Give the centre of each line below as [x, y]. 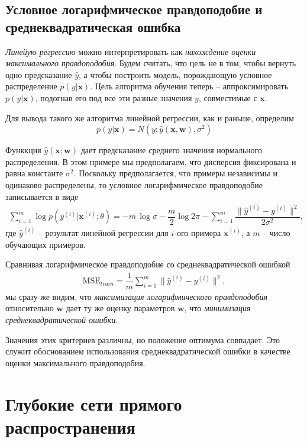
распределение [31, 86]
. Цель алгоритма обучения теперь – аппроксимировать [189, 86]
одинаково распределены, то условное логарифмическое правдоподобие [134, 184]
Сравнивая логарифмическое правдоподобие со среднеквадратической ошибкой [148, 264]
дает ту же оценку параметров [120, 308]
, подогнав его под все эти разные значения [114, 97]
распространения [70, 426]
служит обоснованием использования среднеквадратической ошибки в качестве [148, 351]
